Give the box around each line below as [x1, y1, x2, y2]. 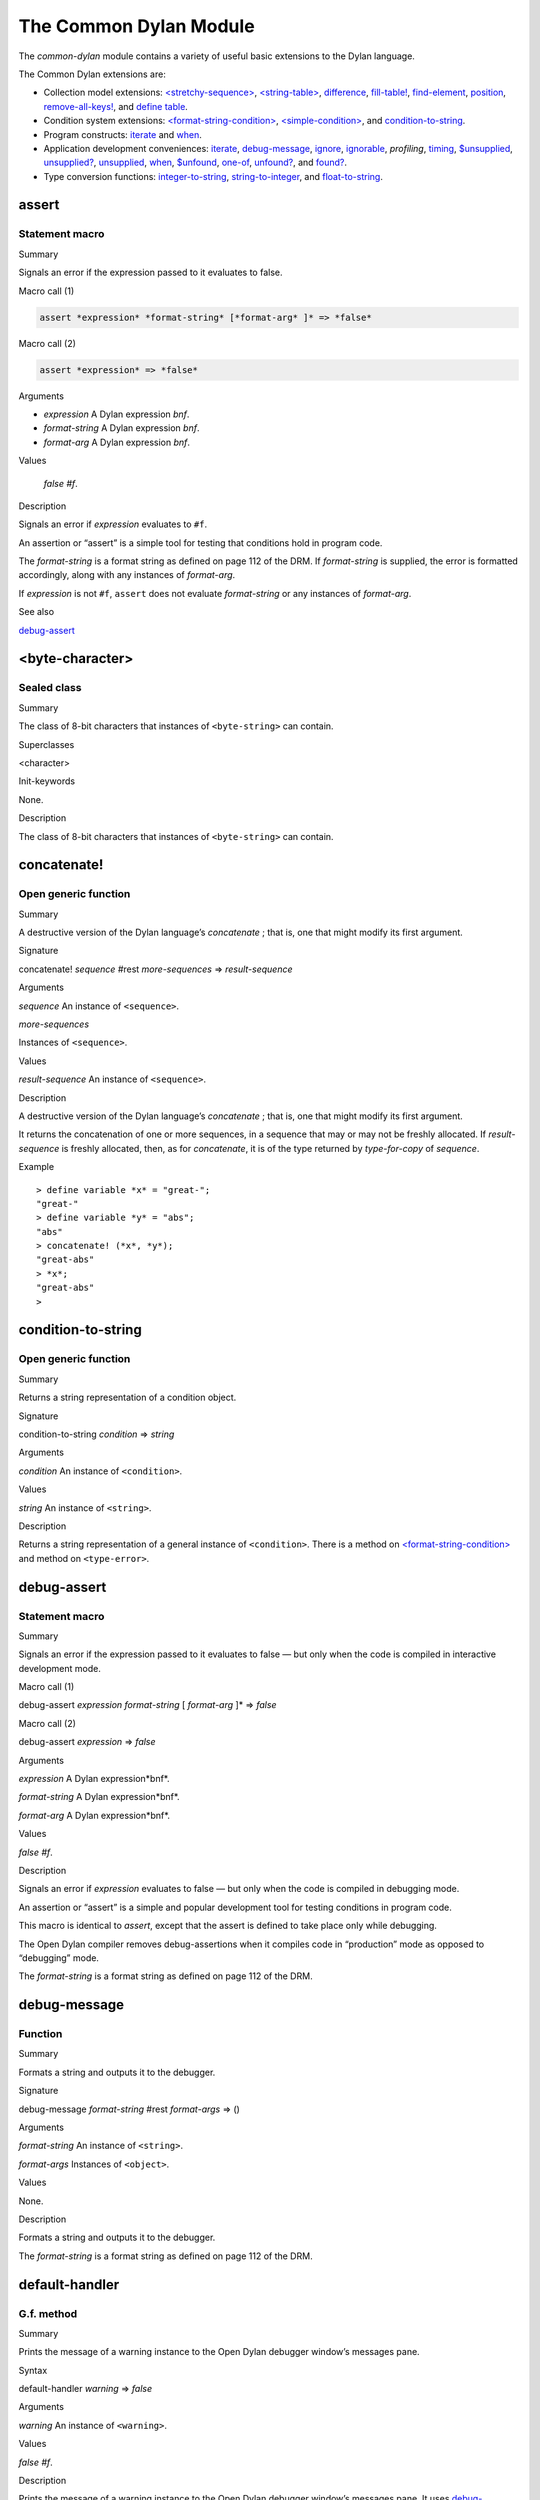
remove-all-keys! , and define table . [43, 100, 189, 112]
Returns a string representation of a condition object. [18, 1391, 237, 1404]
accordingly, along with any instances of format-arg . [18, 569, 236, 581]
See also [18, 606, 55, 618]
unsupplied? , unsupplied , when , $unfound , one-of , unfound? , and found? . [43, 156, 348, 169]
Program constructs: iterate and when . [43, 128, 202, 140]
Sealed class [18, 681, 82, 695]
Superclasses [18, 738, 75, 750]
